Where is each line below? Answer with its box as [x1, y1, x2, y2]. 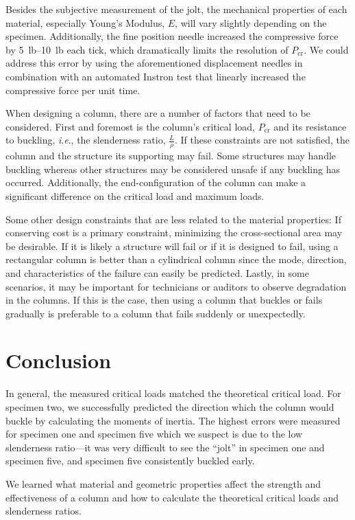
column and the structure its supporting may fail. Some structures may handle [5, 148, 336, 163]
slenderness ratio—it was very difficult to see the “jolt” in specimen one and [5, 440, 325, 454]
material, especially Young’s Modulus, [5, 15, 165, 30]
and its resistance [273, 119, 347, 133]
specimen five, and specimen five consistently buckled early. [5, 453, 255, 468]
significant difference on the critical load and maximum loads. [5, 188, 265, 203]
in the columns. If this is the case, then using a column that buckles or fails [5, 293, 323, 307]
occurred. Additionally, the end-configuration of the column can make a [5, 175, 306, 190]
